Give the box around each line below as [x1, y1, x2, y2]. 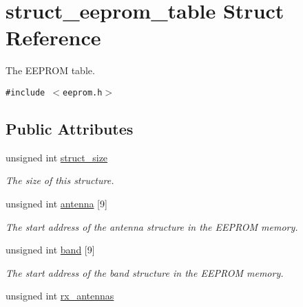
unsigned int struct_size [6, 150, 108, 164]
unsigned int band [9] [6, 242, 95, 257]
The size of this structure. [6, 173, 114, 187]
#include [6, 87, 45, 98]
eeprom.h [63, 87, 103, 98]
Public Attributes [6, 117, 134, 139]
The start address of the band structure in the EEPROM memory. [6, 265, 284, 280]
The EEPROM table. [6, 63, 95, 78]
